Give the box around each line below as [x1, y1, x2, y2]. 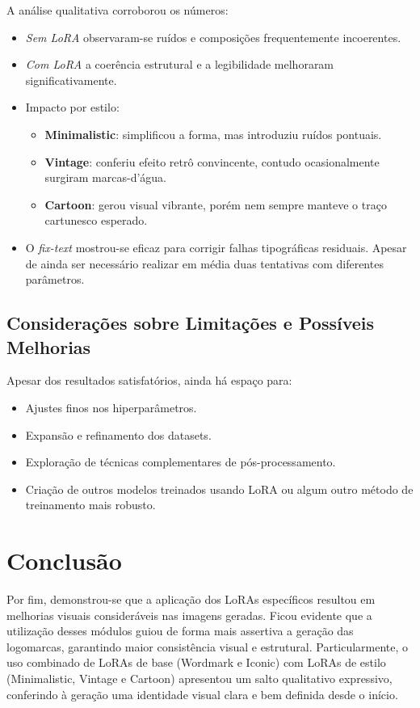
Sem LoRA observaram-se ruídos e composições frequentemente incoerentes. [25, 28, 401, 45]
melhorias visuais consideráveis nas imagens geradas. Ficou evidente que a [6, 606, 372, 623]
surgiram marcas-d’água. [44, 169, 166, 186]
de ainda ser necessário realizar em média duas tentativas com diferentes [25, 255, 384, 272]
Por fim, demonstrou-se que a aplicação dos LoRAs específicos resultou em [6, 591, 376, 607]
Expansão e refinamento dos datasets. [25, 426, 212, 443]
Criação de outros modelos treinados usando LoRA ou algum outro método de [25, 480, 414, 497]
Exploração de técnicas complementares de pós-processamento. [25, 453, 336, 470]
